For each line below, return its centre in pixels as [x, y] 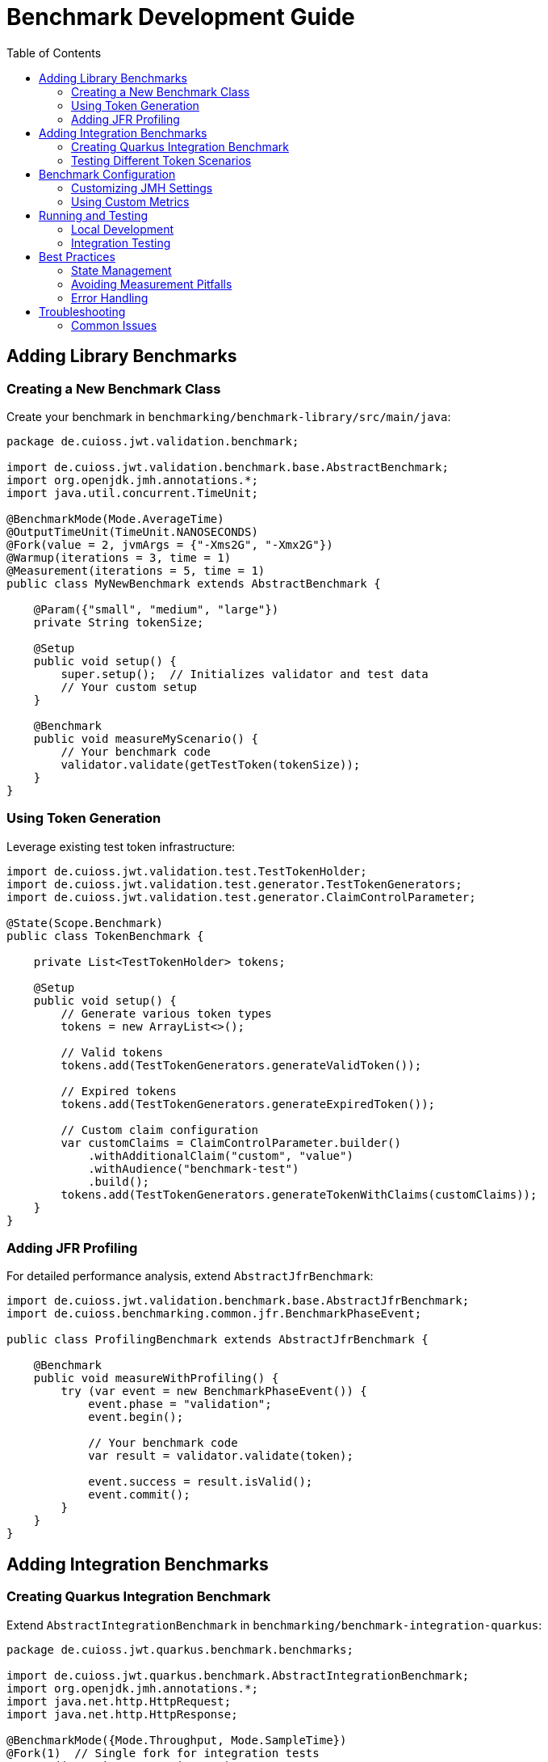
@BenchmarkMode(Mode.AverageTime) [115, 518]
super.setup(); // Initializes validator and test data [245, 674]
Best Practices [77, 256]
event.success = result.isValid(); [201, 1482]
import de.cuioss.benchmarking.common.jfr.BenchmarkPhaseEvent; [214, 1314]
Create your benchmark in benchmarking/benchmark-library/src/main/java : [229, 416]
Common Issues [114, 325]
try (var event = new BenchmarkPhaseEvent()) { [214, 1391]
